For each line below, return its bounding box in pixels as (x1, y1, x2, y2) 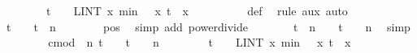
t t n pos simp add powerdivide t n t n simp (6, 18, 410, 35)
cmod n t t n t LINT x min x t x (48, 34, 351, 51)
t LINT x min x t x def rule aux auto (46, 2, 348, 18)
